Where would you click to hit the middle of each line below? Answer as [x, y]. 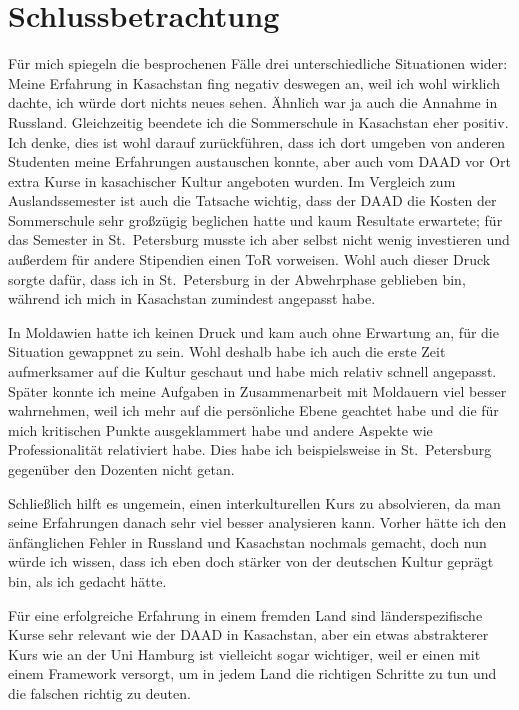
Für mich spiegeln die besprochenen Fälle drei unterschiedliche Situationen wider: [258, 63]
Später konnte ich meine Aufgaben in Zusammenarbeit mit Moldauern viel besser [257, 390]
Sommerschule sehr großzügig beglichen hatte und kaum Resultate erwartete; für [255, 219]
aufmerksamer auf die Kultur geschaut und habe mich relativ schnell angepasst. [252, 371]
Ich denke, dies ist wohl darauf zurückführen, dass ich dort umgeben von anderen [257, 141]
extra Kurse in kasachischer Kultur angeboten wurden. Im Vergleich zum [232, 180]
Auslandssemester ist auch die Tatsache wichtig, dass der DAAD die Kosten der [252, 200]
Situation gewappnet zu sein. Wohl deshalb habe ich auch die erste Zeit [227, 351]
